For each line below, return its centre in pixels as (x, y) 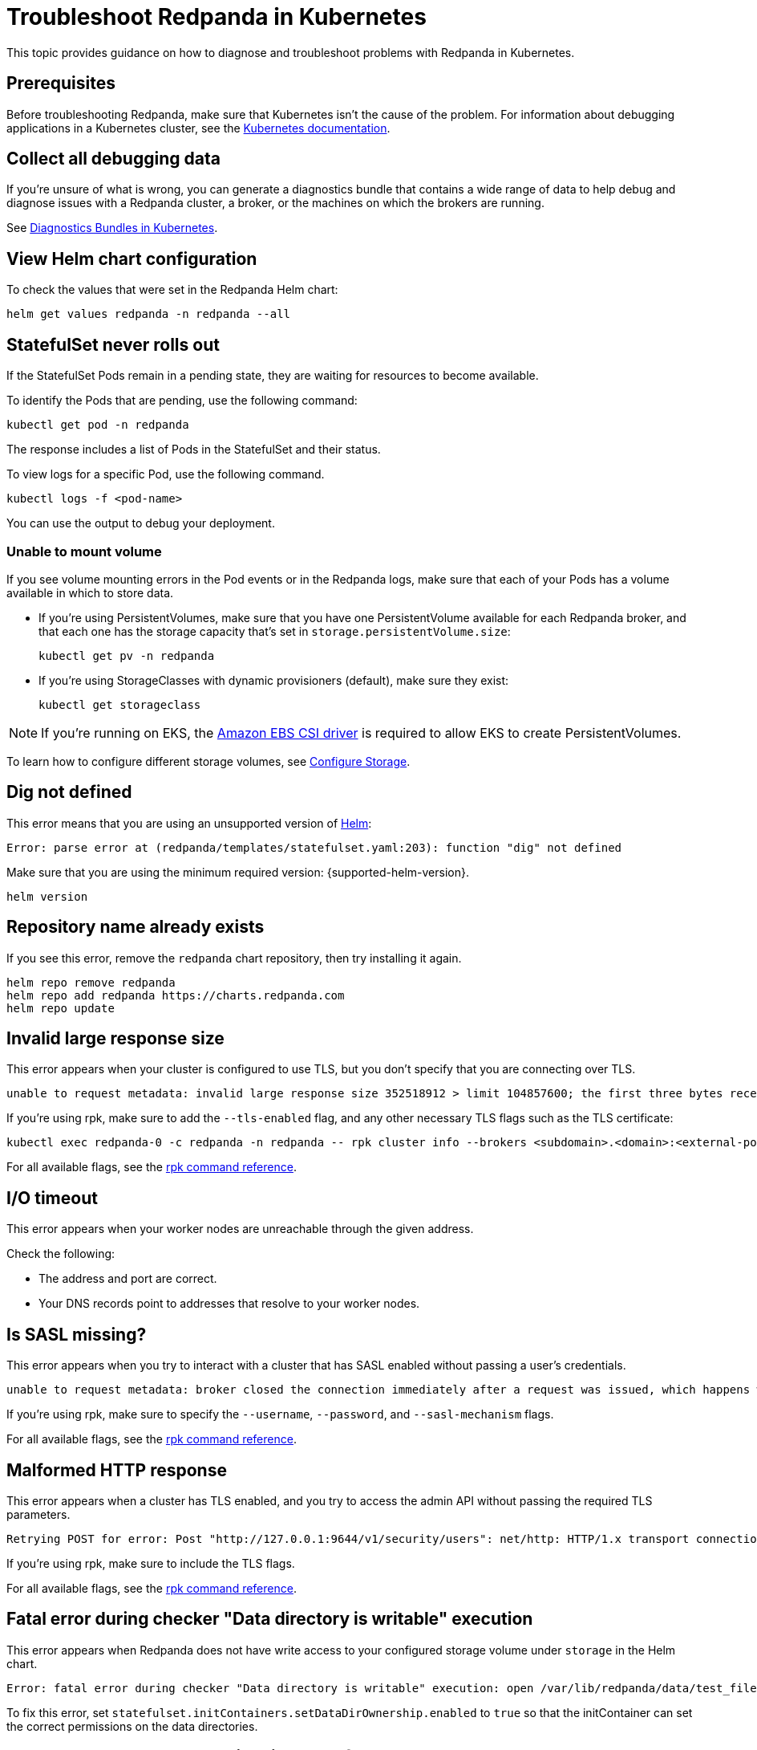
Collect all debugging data (113, 159)
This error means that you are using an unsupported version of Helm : (189, 823)
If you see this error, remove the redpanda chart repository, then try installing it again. (234, 958)
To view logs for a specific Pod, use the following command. (166, 474)
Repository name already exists (136, 927)
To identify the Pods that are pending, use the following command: (182, 401)
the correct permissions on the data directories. (132, 1726)
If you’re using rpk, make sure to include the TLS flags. (151, 1563)
